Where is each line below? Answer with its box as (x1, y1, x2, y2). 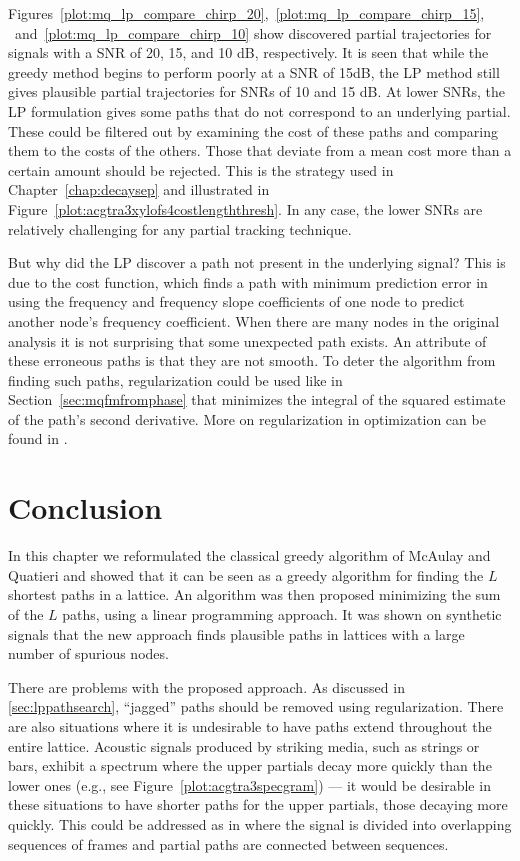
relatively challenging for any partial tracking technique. (8, 218, 352, 239)
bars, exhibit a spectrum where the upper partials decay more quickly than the (8, 755, 492, 776)
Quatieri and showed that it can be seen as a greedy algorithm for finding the (8, 564, 484, 585)
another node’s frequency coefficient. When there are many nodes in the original (8, 310, 500, 331)
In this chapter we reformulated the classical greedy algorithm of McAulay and (8, 545, 491, 566)
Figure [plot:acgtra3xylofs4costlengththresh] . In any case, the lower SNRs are (8, 198, 483, 219)
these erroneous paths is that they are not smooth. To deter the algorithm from (8, 350, 496, 371)
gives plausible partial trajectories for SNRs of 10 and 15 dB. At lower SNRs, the (8, 81, 505, 102)
